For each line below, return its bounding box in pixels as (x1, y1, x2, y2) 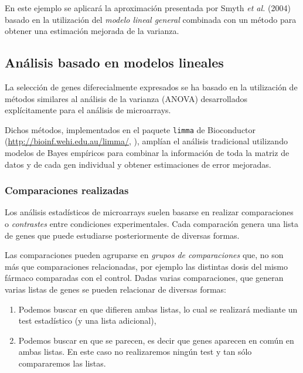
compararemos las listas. (18, 357, 106, 369)
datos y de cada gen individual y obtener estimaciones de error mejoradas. (5, 158, 271, 170)
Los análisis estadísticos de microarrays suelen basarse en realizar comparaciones (5, 206, 294, 218)
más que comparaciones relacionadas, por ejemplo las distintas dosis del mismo (5, 260, 288, 272)
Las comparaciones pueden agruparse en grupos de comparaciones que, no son (5, 249, 284, 261)
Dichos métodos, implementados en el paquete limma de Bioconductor (5, 123, 256, 135)
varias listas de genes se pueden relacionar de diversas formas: (5, 283, 226, 295)
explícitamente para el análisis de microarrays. (5, 104, 171, 116)
